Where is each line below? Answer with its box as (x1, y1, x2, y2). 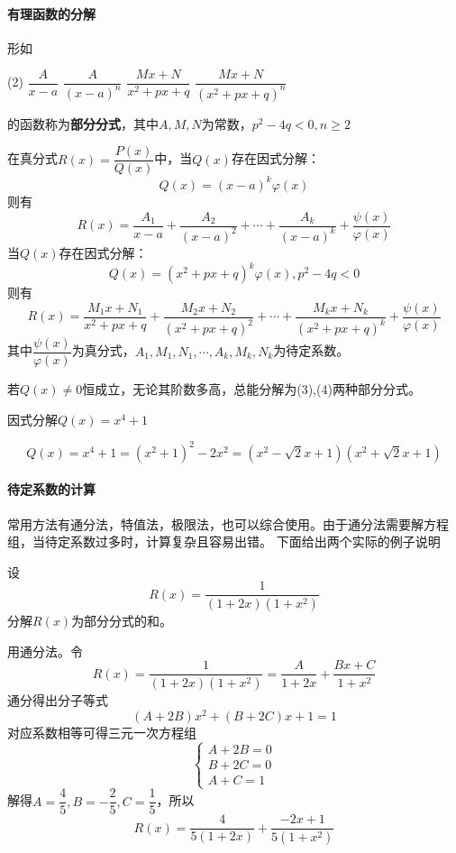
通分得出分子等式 (7, 691, 108, 710)
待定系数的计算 (7, 480, 96, 499)
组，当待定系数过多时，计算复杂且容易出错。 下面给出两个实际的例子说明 (7, 532, 441, 551)
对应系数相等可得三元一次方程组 (7, 723, 196, 742)
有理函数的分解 (7, 4, 96, 23)
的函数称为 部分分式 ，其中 (7, 114, 159, 133)
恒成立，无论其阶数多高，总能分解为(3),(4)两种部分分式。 (82, 380, 421, 399)
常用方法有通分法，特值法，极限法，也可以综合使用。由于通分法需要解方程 (7, 514, 449, 533)
